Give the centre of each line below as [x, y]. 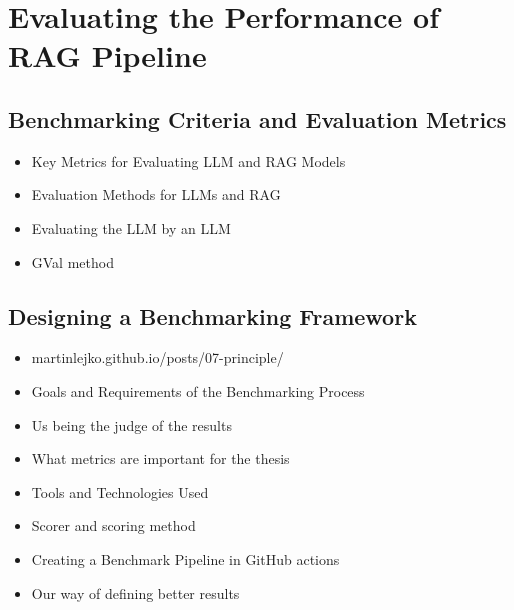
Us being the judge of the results [131, 424]
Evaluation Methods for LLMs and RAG [156, 194]
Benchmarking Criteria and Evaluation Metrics [257, 118]
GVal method [72, 261]
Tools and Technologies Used [120, 491]
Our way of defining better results [135, 592]
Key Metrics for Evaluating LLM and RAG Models [188, 160]
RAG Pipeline [107, 55]
